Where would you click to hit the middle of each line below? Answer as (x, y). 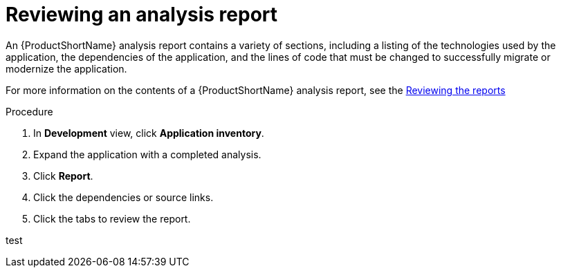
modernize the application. (66, 68)
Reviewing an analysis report (142, 15)
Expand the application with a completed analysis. (147, 154)
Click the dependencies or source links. (123, 197)
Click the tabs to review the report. (112, 218)
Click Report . (63, 176)
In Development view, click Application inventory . (149, 133)
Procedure (29, 111)
